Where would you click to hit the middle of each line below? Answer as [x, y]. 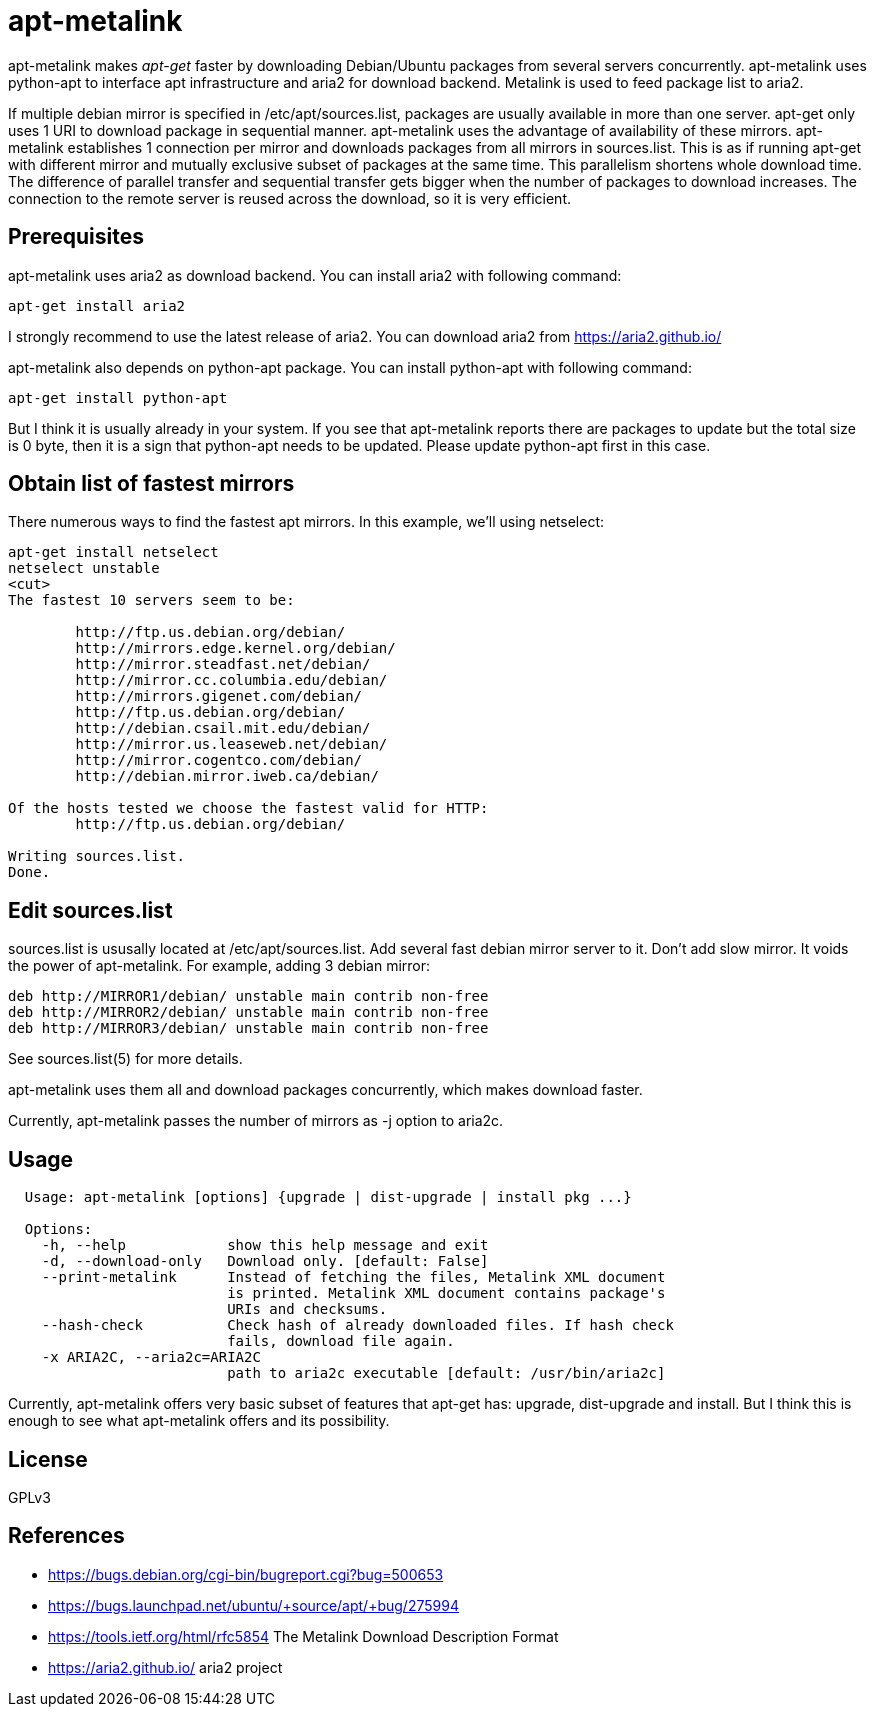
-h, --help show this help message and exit [265, 1245]
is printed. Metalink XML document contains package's [446, 1293]
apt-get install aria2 [97, 305]
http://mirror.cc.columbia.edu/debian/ [231, 680]
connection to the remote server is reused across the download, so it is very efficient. [290, 198]
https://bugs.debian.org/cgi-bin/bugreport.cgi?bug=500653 [246, 1574]
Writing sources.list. [97, 856]
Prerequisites [76, 237]
